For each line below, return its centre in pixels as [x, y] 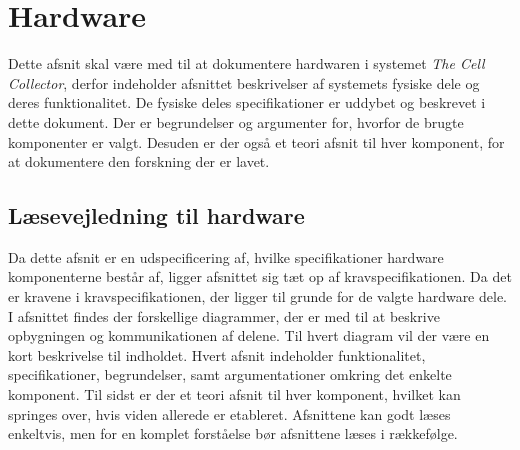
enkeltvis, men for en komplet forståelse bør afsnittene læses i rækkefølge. [233, 433]
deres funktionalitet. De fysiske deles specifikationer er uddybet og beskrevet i [247, 102]
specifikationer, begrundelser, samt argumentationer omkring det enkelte [230, 374]
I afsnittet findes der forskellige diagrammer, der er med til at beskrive [224, 315]
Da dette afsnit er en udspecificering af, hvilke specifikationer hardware [226, 256]
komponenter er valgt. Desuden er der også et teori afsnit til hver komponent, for [256, 141]
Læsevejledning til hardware [156, 215]
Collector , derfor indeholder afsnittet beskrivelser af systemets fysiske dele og [244, 82]
